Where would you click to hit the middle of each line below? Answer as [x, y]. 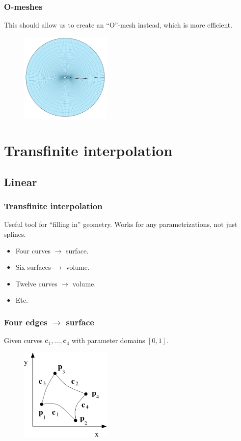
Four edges [26, 322]
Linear [21, 181]
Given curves [23, 340]
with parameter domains [108, 340]
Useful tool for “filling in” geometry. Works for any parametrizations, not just [121, 224]
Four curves [33, 250]
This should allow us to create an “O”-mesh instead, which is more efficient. [118, 25]
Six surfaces [33, 267]
